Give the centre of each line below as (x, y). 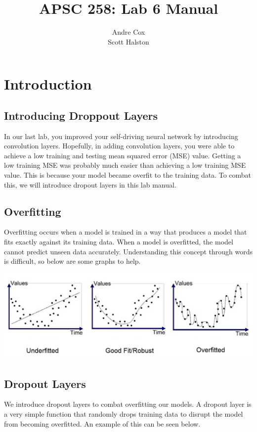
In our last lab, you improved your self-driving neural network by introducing (121, 136)
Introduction (48, 84)
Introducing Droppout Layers (81, 115)
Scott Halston (128, 41)
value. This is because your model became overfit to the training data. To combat (128, 175)
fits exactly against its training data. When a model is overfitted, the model (119, 242)
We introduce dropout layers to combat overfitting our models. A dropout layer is (128, 404)
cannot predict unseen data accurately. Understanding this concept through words (128, 251)
